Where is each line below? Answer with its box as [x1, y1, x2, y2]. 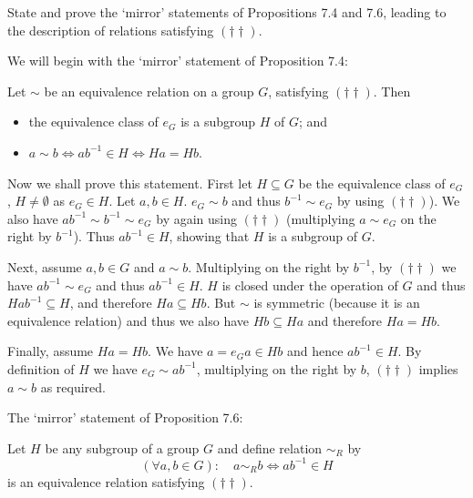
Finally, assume [7, 341, 94, 361]
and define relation [217, 438, 323, 457]
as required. [40, 377, 106, 396]
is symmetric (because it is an [253, 293, 420, 312]
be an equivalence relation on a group [44, 81, 254, 100]
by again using [156, 208, 237, 228]
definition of [7, 359, 75, 378]
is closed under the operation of [221, 275, 398, 294]
